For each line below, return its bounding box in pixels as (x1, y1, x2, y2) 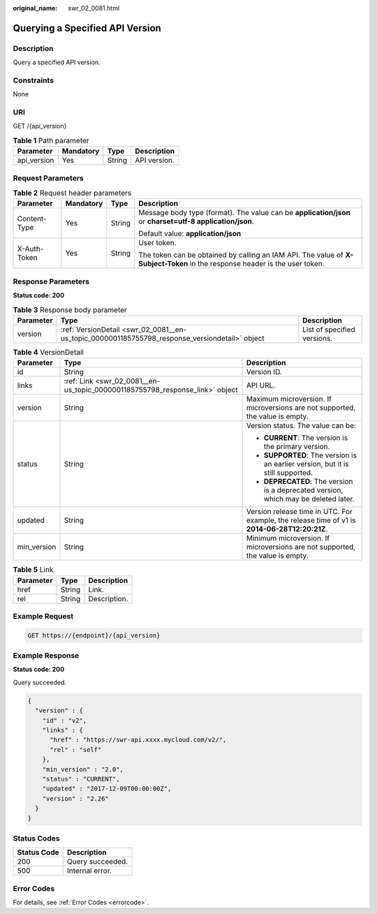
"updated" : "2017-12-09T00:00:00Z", (42, 785, 172, 793)
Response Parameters (13, 277, 90, 286)
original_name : (13, 4, 58, 12)
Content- (17, 214, 47, 223)
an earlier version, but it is (263, 459, 349, 469)
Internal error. (66, 866, 112, 876)
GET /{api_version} (13, 122, 67, 131)
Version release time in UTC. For (246, 507, 353, 517)
